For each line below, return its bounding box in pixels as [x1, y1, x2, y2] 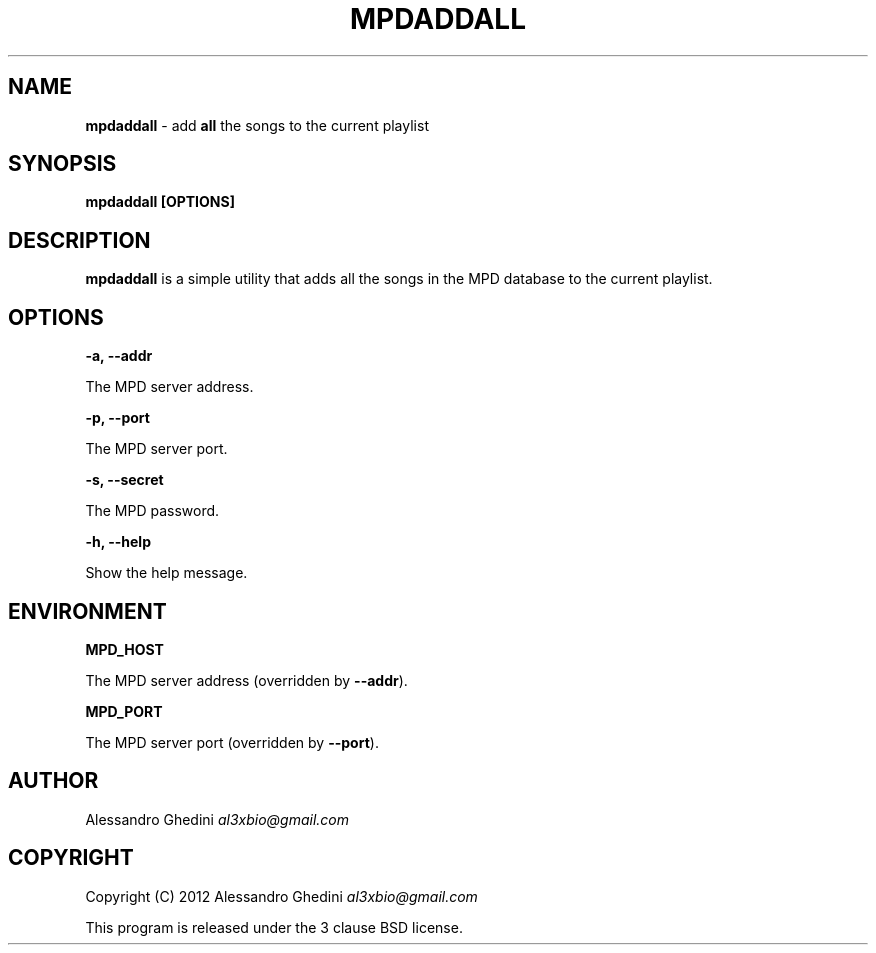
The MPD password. [85, 502, 220, 520]
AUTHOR [8, 768, 99, 794]
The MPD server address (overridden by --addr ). [85, 671, 408, 689]
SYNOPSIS [8, 151, 117, 177]
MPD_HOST [85, 640, 164, 658]
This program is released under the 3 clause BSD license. [85, 918, 463, 936]
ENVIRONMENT [8, 598, 167, 624]
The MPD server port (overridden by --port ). [85, 733, 379, 751]
